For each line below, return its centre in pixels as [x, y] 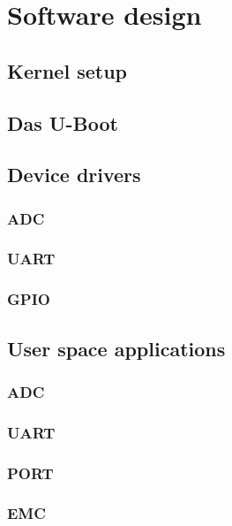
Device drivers [74, 175]
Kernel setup [67, 70]
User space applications [116, 348]
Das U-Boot [63, 122]
